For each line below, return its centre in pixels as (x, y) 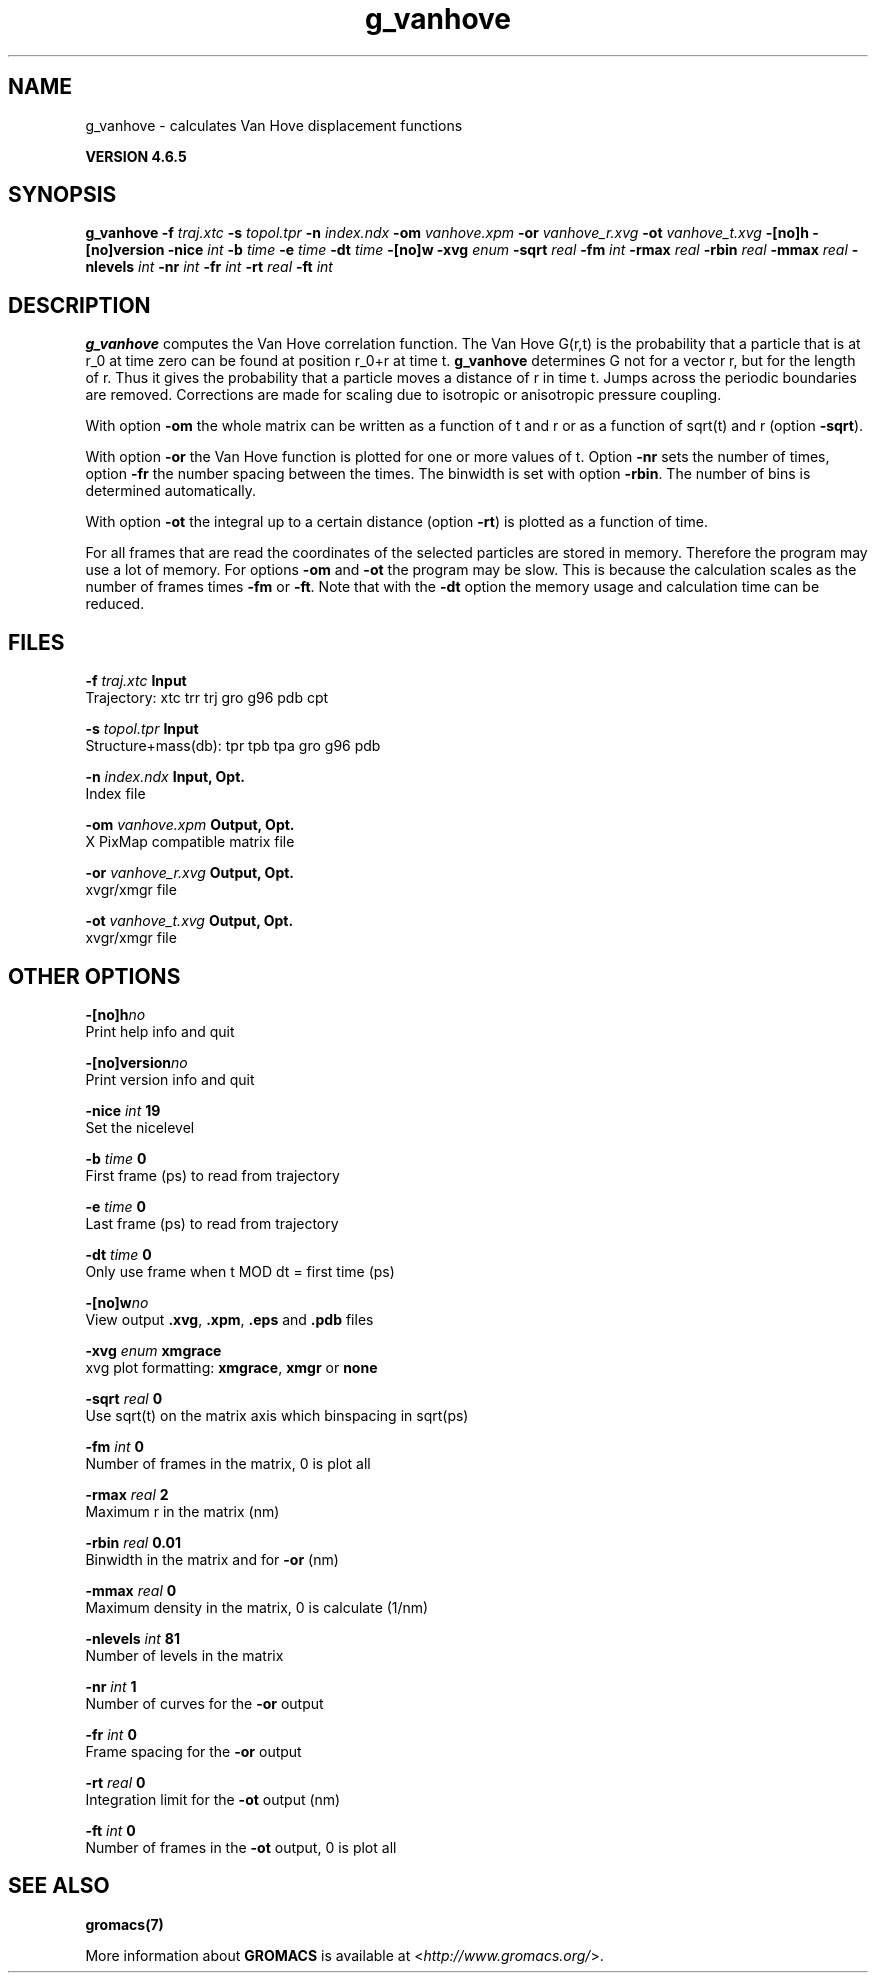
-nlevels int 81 (132, 1638)
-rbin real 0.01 (133, 1542)
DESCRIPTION (79, 305)
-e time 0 (115, 1206)
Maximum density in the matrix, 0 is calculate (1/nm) (257, 1607)
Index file (115, 794)
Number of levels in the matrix (184, 1655)
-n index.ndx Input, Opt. (165, 777)
